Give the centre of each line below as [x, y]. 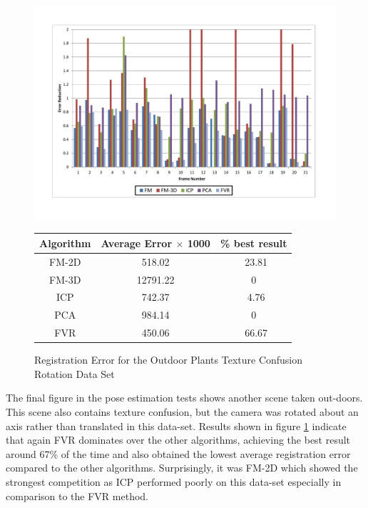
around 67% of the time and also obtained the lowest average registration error [178, 453]
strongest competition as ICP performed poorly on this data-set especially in [174, 481]
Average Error [137, 243]
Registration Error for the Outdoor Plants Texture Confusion [169, 360]
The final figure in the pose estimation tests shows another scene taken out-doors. [184, 398]
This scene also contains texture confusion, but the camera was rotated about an [182, 411]
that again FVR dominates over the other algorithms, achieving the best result [178, 440]
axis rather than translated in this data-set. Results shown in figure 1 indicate [176, 425]
